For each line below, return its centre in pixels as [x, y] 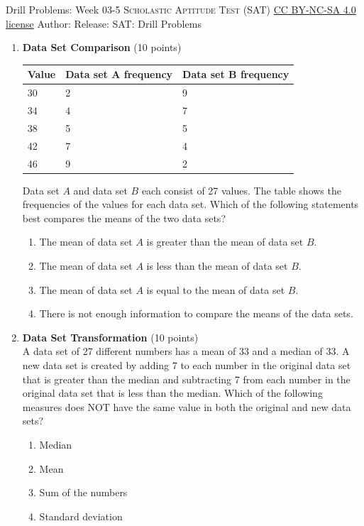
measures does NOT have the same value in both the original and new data [187, 406]
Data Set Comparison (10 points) [102, 47]
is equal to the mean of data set [216, 289]
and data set [100, 190]
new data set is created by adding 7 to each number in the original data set [187, 365]
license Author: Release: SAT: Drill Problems [104, 23]
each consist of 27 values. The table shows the [241, 190]
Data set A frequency [119, 74]
